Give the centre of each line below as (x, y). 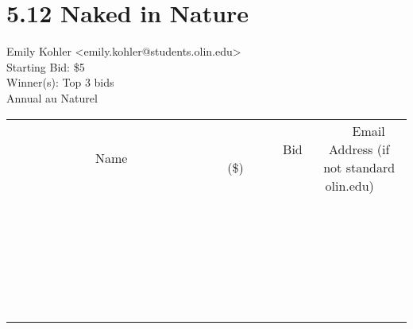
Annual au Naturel (52, 97)
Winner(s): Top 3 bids (60, 82)
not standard (359, 167)
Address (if (359, 149)
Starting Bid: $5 (46, 66)
